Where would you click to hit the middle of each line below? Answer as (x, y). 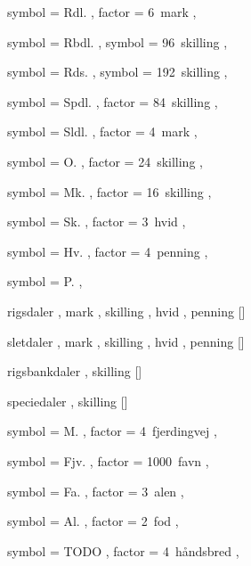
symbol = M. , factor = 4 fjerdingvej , (112, 431)
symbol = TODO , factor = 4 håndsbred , (123, 550)
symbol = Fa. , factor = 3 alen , (96, 491)
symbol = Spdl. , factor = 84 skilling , (113, 101)
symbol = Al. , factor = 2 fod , (93, 521)
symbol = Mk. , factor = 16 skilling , (109, 191)
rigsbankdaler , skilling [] (75, 371)
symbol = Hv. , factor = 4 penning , (108, 251)
